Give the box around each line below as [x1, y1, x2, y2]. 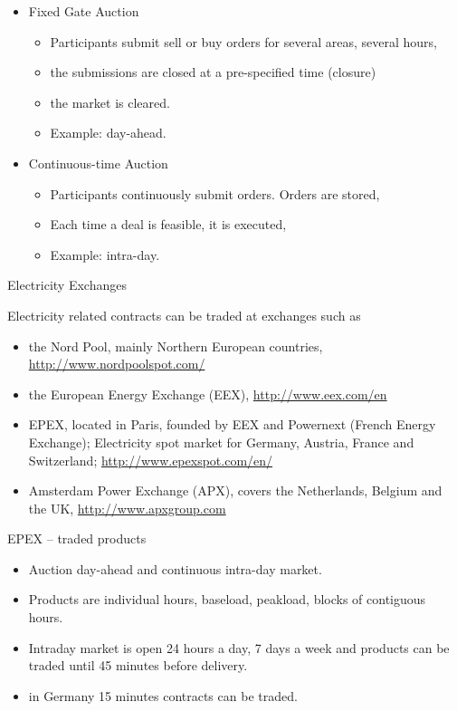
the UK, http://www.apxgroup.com [28, 498, 226, 517]
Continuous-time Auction [28, 153, 168, 172]
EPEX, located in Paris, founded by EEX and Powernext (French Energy [28, 415, 436, 434]
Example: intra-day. [50, 245, 160, 264]
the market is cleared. [50, 92, 170, 111]
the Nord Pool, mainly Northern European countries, [28, 336, 323, 355]
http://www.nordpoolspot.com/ [28, 354, 205, 373]
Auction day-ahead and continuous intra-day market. [28, 559, 322, 578]
